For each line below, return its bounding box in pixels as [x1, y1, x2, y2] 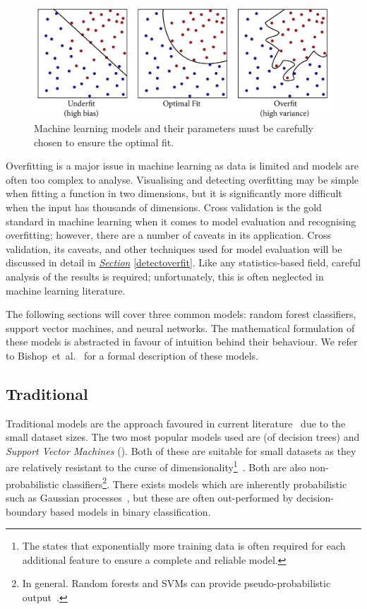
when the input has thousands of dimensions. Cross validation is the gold [6, 199, 322, 214]
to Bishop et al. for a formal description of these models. [6, 348, 259, 362]
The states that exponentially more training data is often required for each [22, 538, 346, 553]
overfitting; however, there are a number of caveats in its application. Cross [6, 227, 331, 242]
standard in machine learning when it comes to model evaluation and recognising [6, 213, 356, 228]
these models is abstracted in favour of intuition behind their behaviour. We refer [6, 334, 358, 349]
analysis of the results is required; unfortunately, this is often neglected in [6, 268, 324, 283]
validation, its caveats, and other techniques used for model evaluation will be [6, 241, 342, 256]
